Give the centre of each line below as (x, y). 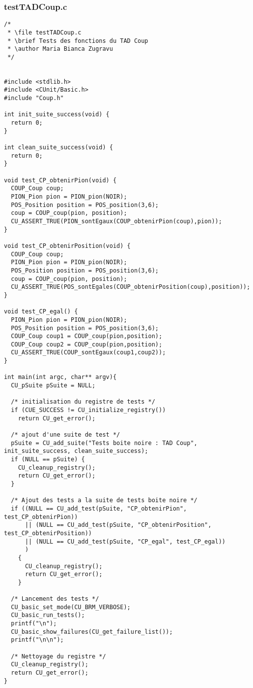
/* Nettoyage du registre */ (58, 656)
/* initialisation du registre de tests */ (83, 402)
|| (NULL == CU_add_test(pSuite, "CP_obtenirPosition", (118, 525)
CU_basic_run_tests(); (48, 615)
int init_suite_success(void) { (57, 115)
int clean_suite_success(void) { (58, 148)
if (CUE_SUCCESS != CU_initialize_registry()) (88, 410)
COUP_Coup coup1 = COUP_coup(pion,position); (87, 336)
